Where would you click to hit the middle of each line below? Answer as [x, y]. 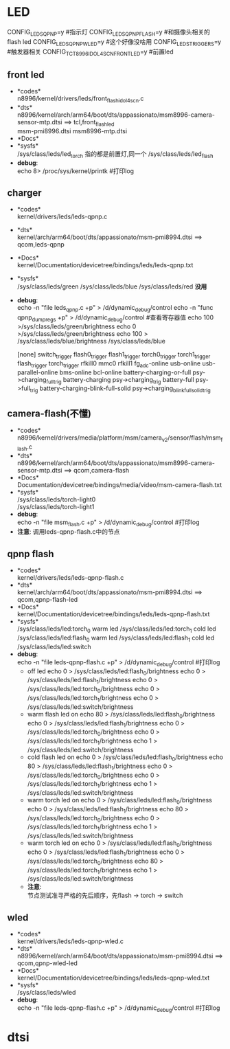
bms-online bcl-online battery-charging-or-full [125, 372]
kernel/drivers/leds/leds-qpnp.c [62, 216]
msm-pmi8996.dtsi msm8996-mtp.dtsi [72, 131]
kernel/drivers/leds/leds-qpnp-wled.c [70, 941]
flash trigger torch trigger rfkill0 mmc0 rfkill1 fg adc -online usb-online [109, 364]
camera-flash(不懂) [49, 413]
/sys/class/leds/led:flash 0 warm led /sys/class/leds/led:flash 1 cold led [116, 638]
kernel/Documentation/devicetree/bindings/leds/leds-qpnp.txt [105, 265]
